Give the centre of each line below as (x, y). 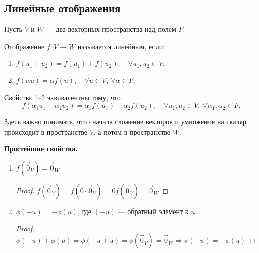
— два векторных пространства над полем (111, 29)
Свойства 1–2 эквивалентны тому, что (62, 97)
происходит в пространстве (46, 131)
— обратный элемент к (153, 211)
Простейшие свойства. (41, 149)
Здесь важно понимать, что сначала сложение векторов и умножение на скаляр (125, 122)
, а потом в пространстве (132, 131)
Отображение (24, 46)
